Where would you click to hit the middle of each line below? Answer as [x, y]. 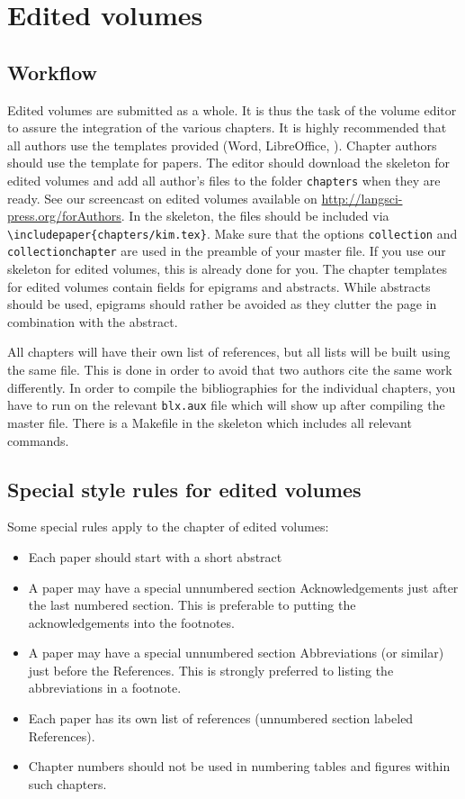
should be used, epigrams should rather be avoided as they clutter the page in [222, 304]
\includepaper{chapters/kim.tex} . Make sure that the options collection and [232, 233]
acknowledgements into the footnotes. [131, 622]
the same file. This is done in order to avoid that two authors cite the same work [230, 370]
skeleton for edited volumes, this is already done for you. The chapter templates [227, 269]
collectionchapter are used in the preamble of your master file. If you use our [227, 251]
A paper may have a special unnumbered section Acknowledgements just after [243, 587]
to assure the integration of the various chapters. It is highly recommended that [227, 127]
